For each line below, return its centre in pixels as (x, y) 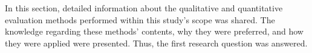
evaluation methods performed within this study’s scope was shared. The (140, 19)
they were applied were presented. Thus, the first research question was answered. (156, 43)
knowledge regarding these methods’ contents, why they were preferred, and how (154, 31)
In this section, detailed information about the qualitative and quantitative (144, 8)
